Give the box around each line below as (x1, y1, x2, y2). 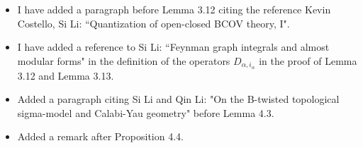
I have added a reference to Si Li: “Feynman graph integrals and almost (17, 39, 330, 54)
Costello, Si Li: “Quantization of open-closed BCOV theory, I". (17, 16, 290, 30)
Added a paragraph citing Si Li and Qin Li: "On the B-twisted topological (17, 92, 340, 106)
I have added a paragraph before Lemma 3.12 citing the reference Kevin (17, 2, 331, 16)
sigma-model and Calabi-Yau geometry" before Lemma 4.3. (17, 105, 274, 120)
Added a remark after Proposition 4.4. (17, 129, 184, 144)
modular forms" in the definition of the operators (17, 53, 230, 68)
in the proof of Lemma (259, 53, 357, 68)
